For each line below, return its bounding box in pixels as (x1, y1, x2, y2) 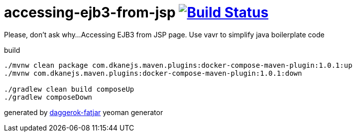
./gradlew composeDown (4, 93, 93, 101)
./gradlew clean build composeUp (4, 85, 134, 93)
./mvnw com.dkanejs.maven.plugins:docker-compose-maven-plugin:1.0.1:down (4, 69, 302, 77)
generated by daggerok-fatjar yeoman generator (4, 108, 163, 117)
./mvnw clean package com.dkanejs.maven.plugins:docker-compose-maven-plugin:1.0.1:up (4, 61, 353, 69)
